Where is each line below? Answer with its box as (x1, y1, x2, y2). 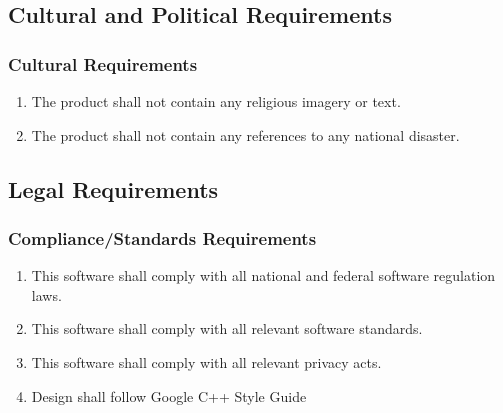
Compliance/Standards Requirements (8, 225, 317, 250)
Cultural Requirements (8, 51, 198, 76)
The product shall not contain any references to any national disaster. (31, 124, 460, 145)
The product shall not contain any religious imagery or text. (31, 91, 401, 111)
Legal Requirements (8, 173, 219, 204)
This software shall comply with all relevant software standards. (31, 318, 423, 339)
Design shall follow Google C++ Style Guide (31, 385, 307, 406)
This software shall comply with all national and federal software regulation (31, 265, 496, 286)
